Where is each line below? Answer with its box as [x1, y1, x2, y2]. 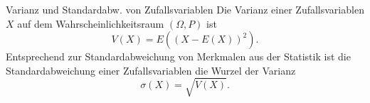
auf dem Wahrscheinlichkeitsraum [17, 16, 164, 31]
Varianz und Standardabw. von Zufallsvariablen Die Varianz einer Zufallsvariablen [6, 2, 364, 16]
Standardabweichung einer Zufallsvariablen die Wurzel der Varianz [6, 63, 296, 77]
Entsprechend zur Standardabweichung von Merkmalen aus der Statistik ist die [6, 49, 351, 64]
